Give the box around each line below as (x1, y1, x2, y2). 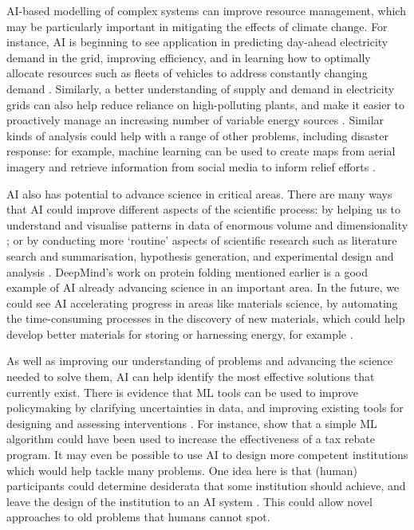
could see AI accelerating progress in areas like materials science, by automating (6, 294, 398, 311)
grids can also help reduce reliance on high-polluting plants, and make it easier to (6, 96, 405, 112)
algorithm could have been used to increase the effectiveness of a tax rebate (6, 430, 375, 447)
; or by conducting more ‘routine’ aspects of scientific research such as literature (6, 232, 397, 249)
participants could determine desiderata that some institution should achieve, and (6, 477, 406, 494)
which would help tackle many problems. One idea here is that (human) (6, 461, 358, 478)
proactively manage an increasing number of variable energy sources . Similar (6, 112, 384, 128)
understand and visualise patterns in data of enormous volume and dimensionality (6, 216, 408, 233)
